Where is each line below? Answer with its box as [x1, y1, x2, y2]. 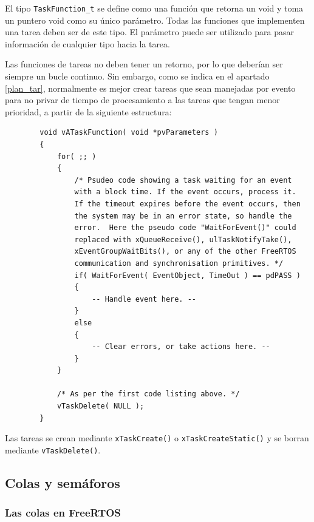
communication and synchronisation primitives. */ [74, 259, 284, 268]
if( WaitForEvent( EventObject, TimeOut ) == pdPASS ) [74, 271, 301, 280]
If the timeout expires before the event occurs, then [74, 199, 301, 208]
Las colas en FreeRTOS [5, 505, 121, 520]
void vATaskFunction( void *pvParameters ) [39, 128, 218, 137]
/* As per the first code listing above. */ [56, 390, 240, 399]
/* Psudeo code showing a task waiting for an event [74, 175, 292, 185]
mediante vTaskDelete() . [5, 443, 101, 456]
